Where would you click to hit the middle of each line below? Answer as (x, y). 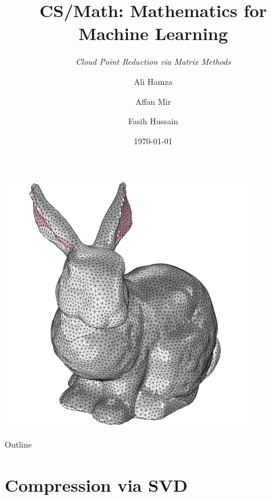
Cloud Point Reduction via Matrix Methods (153, 62)
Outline (18, 444)
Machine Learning (153, 33)
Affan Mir (153, 101)
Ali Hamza (153, 81)
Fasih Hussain (153, 121)
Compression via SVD (96, 484)
